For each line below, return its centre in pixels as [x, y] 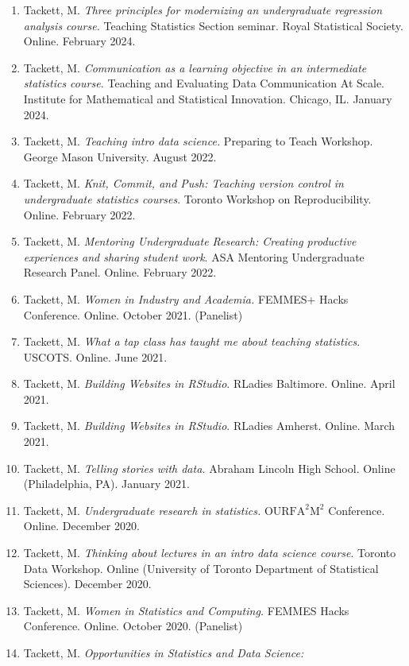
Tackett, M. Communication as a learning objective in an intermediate [195, 67]
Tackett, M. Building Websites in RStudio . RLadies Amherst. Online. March [209, 426]
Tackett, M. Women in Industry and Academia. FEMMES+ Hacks [186, 298]
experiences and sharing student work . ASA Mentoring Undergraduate [194, 256]
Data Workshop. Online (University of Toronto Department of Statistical [201, 568]
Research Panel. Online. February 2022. [120, 272]
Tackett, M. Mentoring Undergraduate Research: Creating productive [190, 241]
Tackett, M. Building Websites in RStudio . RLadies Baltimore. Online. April [209, 383]
